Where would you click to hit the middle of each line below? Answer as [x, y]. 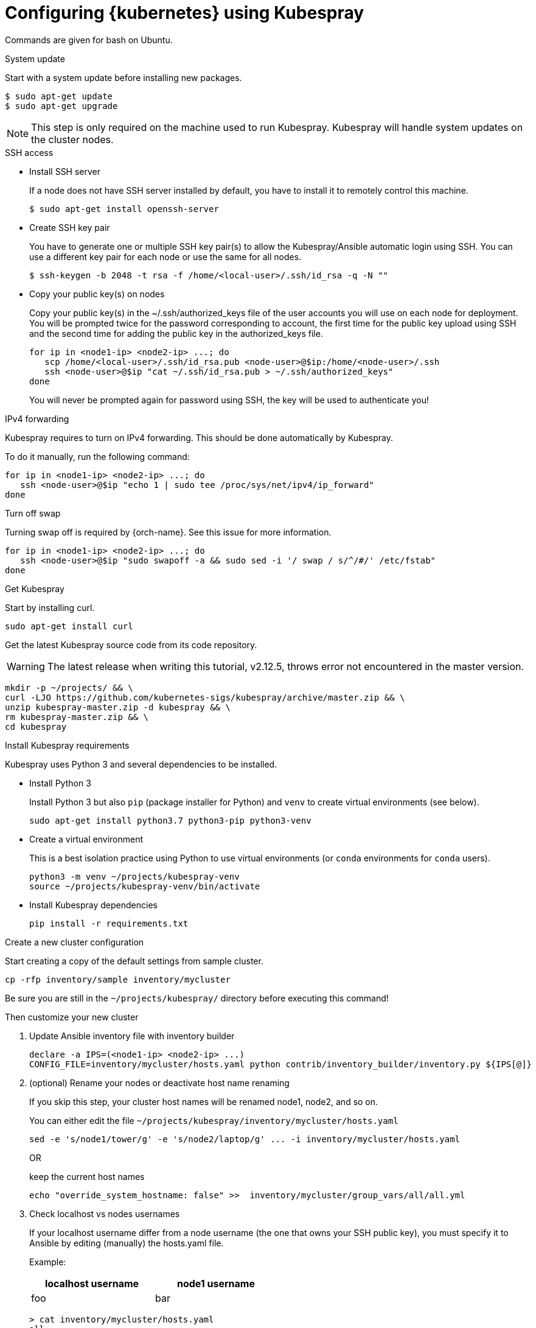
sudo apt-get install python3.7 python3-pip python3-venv [170, 820]
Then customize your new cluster [72, 1017]
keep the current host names [87, 1176]
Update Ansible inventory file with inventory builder [132, 1036]
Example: [48, 1262]
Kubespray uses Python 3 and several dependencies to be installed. [141, 764]
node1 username [216, 1283]
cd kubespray [36, 726]
